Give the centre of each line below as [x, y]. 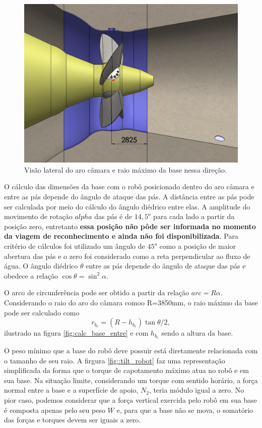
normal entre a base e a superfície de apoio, [71, 390]
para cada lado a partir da [194, 216]
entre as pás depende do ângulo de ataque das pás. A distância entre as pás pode [129, 197]
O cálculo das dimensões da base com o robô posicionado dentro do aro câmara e [129, 186]
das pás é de [113, 216]
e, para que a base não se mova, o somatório [185, 410]
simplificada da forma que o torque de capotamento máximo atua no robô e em [126, 370]
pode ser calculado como [42, 312]
